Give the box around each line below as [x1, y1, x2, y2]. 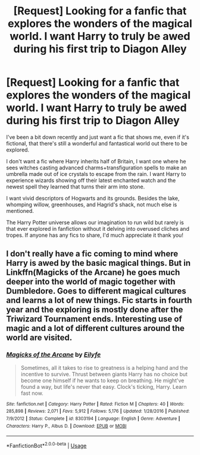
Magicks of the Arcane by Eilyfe [6, 351, 101, 359]
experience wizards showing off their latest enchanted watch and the [6, 177, 176, 184]
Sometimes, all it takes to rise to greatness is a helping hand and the [20, 364, 189, 371]
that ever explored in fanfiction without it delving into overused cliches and [6, 225, 189, 232]
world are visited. [6, 333, 73, 343]
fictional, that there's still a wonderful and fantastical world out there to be [6, 140, 187, 147]
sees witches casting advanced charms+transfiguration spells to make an [6, 164, 187, 171]
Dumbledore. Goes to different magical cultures [6, 286, 186, 296]
